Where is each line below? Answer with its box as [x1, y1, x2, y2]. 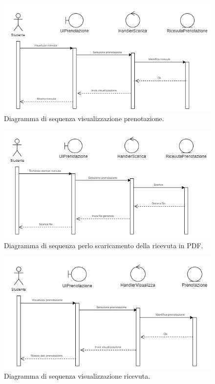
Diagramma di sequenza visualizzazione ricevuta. [4, 371, 150, 381]
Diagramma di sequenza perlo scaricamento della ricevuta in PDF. [4, 240, 203, 250]
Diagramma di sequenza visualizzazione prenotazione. [4, 113, 164, 124]
